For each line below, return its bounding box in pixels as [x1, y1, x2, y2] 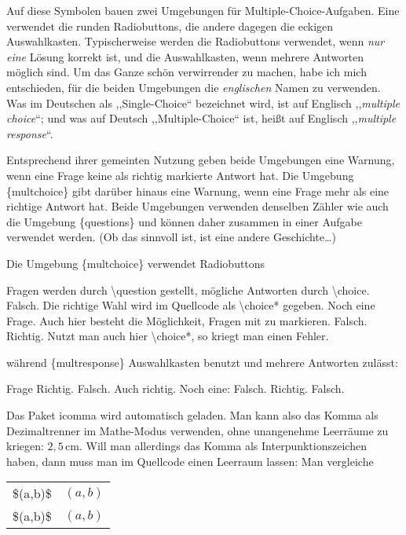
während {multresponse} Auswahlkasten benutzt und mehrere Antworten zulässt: [6, 354, 398, 370]
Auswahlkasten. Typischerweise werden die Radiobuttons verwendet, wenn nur [6, 33, 385, 49]
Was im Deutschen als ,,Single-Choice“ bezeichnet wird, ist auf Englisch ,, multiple [6, 94, 400, 111]
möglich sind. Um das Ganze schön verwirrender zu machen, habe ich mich [6, 64, 367, 80]
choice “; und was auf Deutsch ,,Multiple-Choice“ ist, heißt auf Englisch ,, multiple [6, 110, 397, 126]
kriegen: [6, 438, 44, 454]
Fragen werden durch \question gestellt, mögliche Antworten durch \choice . [6, 281, 370, 298]
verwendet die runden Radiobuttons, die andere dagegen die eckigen [6, 17, 334, 34]
